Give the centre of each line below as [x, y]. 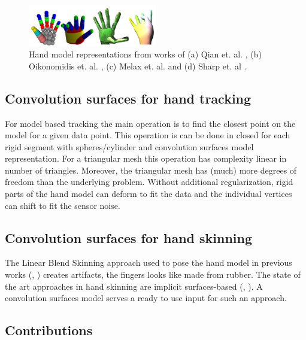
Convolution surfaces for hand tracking [128, 98]
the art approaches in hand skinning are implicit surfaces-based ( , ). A [134, 286]
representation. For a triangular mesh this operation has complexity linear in [146, 158]
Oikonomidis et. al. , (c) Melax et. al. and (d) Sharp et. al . [138, 66]
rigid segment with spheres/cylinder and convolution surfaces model [129, 146]
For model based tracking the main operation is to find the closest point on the [150, 123]
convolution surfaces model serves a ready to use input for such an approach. [146, 298]
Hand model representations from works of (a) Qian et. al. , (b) [145, 54]
